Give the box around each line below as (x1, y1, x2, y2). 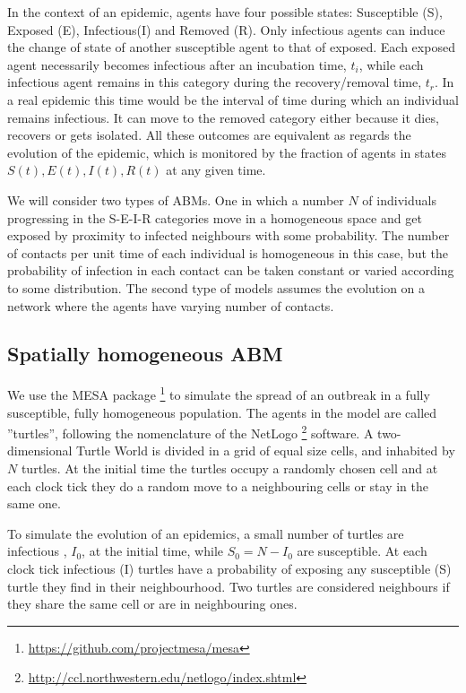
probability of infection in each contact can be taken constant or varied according (7, 261, 454, 280)
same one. (7, 494, 61, 513)
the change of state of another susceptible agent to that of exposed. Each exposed (7, 38, 455, 56)
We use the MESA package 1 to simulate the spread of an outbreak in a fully (7, 383, 430, 403)
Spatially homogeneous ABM (7, 340, 283, 368)
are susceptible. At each (297, 541, 427, 560)
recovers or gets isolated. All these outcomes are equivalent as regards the (7, 126, 411, 144)
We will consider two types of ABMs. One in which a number (7, 190, 344, 209)
